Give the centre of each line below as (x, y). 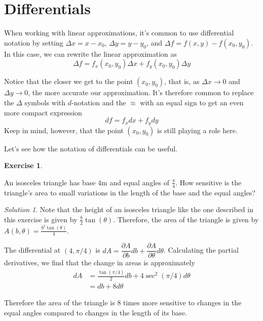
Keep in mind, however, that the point (64, 130)
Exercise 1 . (23, 165)
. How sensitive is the (209, 182)
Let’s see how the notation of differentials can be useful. (91, 148)
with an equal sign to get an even (192, 102)
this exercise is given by (41, 219)
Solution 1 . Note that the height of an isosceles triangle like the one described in (129, 209)
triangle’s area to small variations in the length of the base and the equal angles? (130, 192)
